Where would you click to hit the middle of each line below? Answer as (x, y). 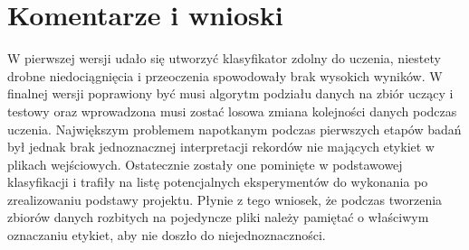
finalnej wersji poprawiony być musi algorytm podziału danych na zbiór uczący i (230, 93)
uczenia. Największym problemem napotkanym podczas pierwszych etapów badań (234, 129)
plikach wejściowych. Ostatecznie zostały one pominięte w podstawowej (205, 164)
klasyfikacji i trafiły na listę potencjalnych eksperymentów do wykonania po (218, 182)
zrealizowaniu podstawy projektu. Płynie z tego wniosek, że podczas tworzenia (225, 199)
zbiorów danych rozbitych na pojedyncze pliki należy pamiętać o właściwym (218, 217)
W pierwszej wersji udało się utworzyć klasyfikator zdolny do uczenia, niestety (224, 58)
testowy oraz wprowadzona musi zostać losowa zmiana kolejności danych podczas (232, 111)
